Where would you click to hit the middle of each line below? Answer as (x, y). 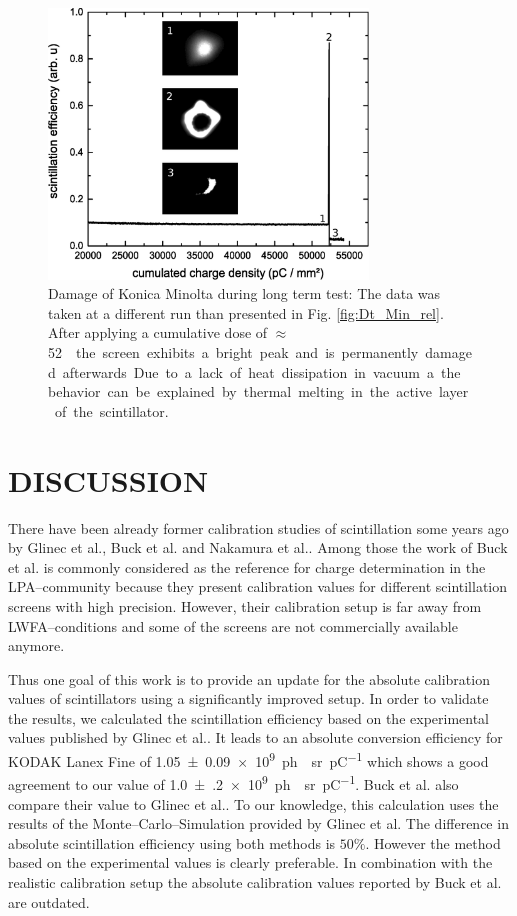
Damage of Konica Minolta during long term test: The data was (244, 293)
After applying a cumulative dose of (158, 332)
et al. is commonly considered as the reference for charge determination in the (247, 566)
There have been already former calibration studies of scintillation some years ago (258, 527)
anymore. (36, 645)
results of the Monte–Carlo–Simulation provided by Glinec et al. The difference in (258, 823)
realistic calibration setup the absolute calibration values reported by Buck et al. (255, 881)
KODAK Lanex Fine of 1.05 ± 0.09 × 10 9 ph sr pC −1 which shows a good (248, 759)
